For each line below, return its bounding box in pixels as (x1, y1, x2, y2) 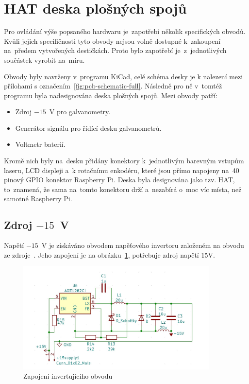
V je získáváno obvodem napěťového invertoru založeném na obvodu (41, 240, 244, 250)
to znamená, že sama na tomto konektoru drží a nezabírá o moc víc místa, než (4, 184, 242, 194)
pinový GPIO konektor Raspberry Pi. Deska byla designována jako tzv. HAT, (4, 175, 235, 185)
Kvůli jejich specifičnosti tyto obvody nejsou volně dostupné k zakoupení (4, 35, 221, 46)
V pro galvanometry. (49, 106, 111, 117)
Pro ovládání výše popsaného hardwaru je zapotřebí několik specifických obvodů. (4, 26, 246, 36)
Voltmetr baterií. (15, 139, 66, 149)
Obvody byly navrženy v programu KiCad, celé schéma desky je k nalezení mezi (4, 71, 243, 81)
